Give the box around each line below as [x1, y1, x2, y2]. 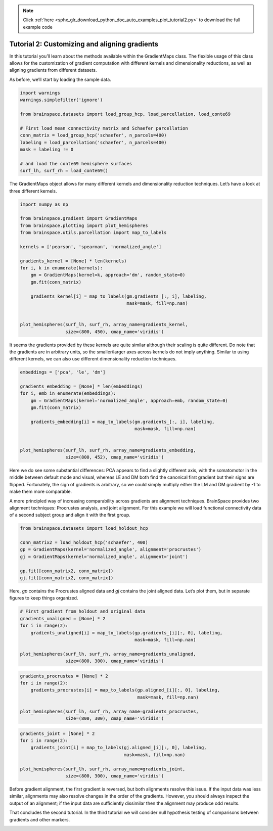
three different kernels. [9, 188, 57, 194]
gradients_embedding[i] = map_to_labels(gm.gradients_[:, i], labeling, [30, 419, 215, 425]
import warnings [20, 90, 61, 96]
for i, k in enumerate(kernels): [20, 265, 103, 271]
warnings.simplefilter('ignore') [20, 97, 103, 103]
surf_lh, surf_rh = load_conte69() [20, 168, 108, 174]
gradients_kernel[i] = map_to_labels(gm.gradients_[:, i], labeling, [30, 293, 207, 299]
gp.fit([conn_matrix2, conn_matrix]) [20, 568, 114, 574]
